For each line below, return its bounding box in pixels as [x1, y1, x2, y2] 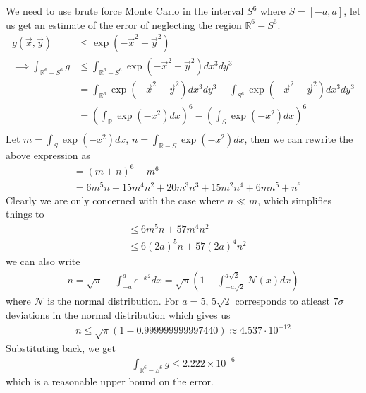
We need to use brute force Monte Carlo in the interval [6, 4, 244, 18]
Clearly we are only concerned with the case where [6, 192, 225, 207]
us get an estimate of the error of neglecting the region [6, 17, 242, 32]
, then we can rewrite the [244, 131, 353, 146]
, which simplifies [257, 192, 332, 207]
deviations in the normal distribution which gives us [6, 307, 231, 322]
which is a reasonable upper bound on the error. [6, 373, 214, 388]
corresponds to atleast [235, 293, 330, 308]
